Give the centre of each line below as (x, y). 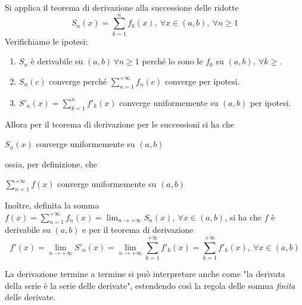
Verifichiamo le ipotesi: (46, 41)
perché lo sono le (172, 61)
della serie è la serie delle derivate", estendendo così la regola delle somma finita (150, 285)
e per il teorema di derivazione (138, 230)
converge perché (78, 81)
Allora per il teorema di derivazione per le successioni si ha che (120, 124)
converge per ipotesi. (202, 81)
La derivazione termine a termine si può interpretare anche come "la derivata (145, 274)
